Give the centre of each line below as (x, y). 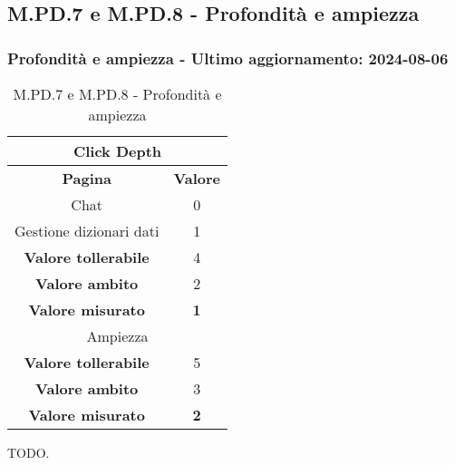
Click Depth (117, 151)
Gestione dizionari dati (87, 231)
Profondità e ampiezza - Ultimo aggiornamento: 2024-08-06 (228, 58)
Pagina (87, 178)
